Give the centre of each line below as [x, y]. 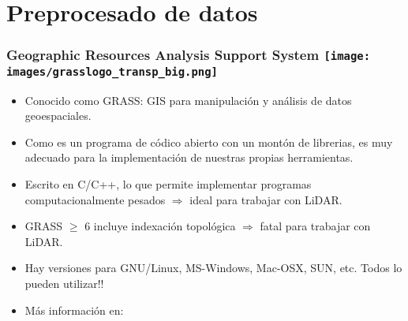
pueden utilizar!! [64, 283]
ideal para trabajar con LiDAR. [266, 199]
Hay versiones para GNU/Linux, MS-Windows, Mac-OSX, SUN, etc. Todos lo [213, 268]
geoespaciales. [58, 116]
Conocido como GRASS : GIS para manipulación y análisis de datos [188, 100]
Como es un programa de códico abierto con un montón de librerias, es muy [209, 142]
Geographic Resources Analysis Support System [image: [189, 55]
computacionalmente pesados [95, 199]
